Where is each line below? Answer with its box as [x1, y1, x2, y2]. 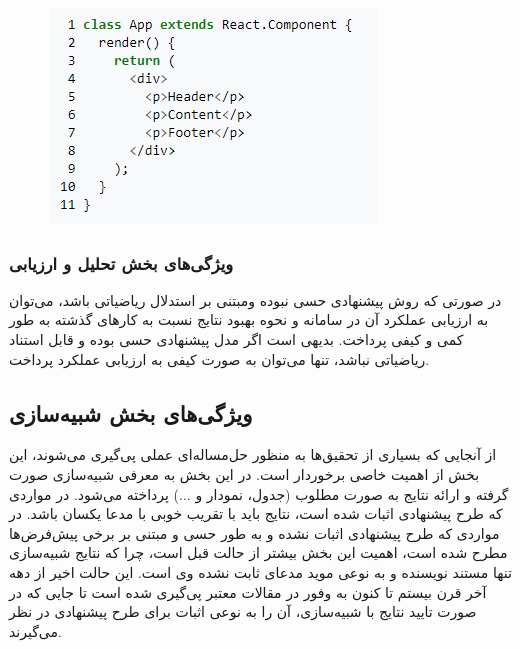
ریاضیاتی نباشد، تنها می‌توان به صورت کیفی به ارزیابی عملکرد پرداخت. [9, 348, 430, 369]
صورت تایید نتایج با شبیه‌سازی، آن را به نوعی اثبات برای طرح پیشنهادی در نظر [9, 601, 477, 622]
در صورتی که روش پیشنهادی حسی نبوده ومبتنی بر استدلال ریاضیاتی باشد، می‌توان [9, 289, 502, 310]
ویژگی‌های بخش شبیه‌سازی [9, 397, 253, 428]
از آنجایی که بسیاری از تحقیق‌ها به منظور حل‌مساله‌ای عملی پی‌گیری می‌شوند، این [9, 444, 497, 465]
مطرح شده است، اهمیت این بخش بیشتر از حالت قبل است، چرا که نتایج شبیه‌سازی [9, 542, 508, 563]
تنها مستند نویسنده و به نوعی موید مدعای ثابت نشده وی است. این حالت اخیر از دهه [9, 561, 512, 582]
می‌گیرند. [9, 620, 62, 641]
